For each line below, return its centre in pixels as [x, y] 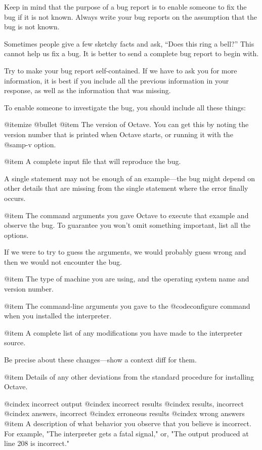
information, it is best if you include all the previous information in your [117, 80]
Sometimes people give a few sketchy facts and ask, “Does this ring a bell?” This [129, 43]
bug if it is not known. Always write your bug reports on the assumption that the [130, 16]
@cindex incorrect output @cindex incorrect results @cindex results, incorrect [124, 403]
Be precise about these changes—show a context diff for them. [100, 360]
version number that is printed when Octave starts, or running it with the [119, 134]
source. [15, 342]
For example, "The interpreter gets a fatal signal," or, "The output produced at [126, 433]
